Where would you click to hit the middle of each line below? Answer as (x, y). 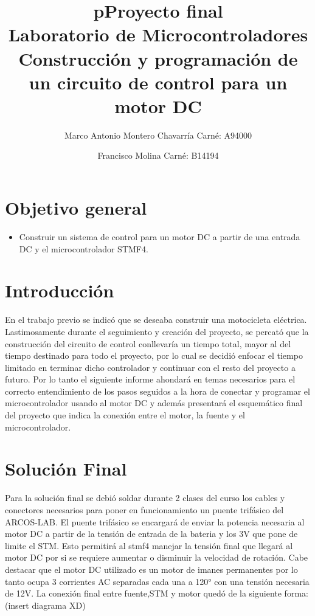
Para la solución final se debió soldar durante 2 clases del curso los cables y (145, 498)
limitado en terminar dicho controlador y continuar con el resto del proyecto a (150, 367)
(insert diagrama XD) (45, 605)
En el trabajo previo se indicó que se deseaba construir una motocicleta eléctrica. (156, 320)
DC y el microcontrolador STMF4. (84, 248)
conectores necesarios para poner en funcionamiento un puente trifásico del (144, 509)
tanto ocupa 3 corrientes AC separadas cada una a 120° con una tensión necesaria (157, 581)
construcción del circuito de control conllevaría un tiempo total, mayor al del (148, 343)
